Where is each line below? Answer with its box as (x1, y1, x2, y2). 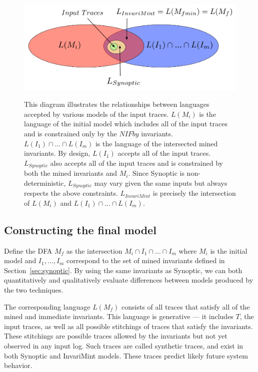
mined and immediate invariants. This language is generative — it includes (4, 311, 233, 322)
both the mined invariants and (24, 168, 117, 178)
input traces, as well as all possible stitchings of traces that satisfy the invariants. (4, 321, 253, 331)
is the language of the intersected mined (95, 138, 218, 148)
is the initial (210, 245, 247, 256)
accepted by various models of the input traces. (24, 108, 169, 119)
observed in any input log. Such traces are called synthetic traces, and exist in (4, 341, 243, 351)
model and (4, 255, 36, 266)
